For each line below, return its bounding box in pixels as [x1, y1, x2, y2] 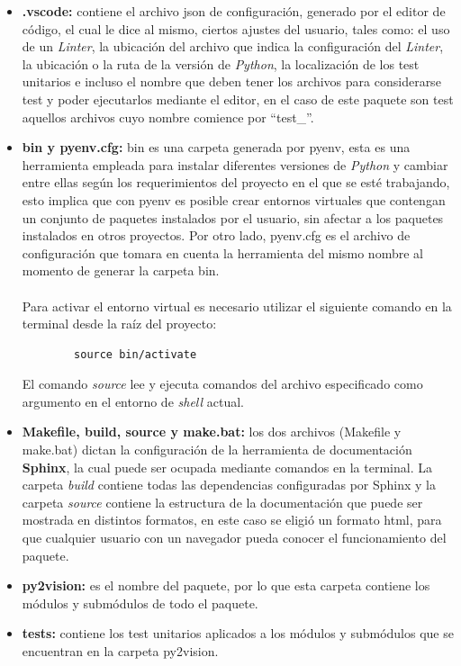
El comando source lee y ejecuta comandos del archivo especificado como [22, 374, 423, 393]
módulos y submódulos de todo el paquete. [22, 593, 258, 612]
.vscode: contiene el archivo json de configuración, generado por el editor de [22, 2, 446, 20]
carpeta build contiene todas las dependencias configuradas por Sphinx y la [22, 475, 436, 494]
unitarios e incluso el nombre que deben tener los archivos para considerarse [22, 72, 441, 91]
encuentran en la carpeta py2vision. [22, 642, 219, 660]
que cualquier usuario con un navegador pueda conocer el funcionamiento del [22, 528, 447, 547]
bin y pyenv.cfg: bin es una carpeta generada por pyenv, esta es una [22, 138, 411, 157]
